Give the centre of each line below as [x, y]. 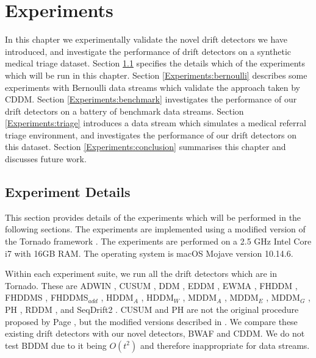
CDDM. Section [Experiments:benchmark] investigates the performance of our [151, 99]
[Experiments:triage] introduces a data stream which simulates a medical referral [156, 123]
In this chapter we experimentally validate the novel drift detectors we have [146, 39]
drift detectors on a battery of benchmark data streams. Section [124, 111]
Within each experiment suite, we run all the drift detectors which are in [141, 274]
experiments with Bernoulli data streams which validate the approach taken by [153, 87]
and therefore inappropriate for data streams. [225, 345]
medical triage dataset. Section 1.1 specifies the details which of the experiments [155, 63]
